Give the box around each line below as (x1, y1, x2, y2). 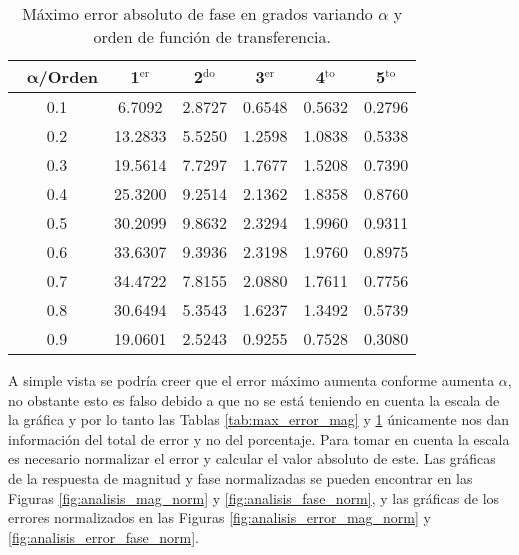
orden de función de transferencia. (93, 25, 331, 48)
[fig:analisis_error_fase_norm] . (8, 526, 199, 547)
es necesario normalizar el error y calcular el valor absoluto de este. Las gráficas (8, 448, 496, 469)
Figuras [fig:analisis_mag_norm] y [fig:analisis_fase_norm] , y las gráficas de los (8, 487, 500, 508)
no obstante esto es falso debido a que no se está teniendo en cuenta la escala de (8, 389, 500, 410)
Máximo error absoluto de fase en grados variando (22, 2, 373, 25)
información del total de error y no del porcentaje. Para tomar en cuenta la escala (8, 428, 510, 449)
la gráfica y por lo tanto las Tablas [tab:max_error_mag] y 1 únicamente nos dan (8, 409, 509, 430)
